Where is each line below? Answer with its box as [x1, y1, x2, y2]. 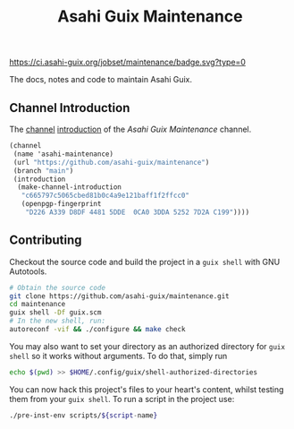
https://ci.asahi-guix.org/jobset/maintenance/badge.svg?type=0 [9, 56, 246, 68]
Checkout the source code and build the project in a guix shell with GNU [9, 256, 281, 267]
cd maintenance [9, 300, 66, 309]
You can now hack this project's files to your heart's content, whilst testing [9, 383, 284, 395]
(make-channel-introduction [17, 183, 122, 192]
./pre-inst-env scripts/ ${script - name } [9, 410, 158, 420]
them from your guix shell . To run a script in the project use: [9, 393, 235, 404]
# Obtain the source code [9, 283, 105, 292]
